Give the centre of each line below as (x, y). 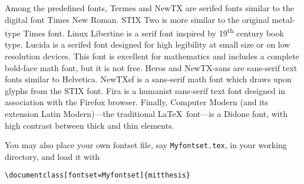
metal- (283, 19)
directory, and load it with (52, 156)
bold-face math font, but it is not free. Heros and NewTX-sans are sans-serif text (151, 67)
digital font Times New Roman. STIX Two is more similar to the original (137, 19)
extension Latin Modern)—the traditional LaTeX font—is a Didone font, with (146, 113)
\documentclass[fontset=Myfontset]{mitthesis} (98, 175)
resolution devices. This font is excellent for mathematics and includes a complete (152, 56)
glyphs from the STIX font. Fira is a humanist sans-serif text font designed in (145, 90)
